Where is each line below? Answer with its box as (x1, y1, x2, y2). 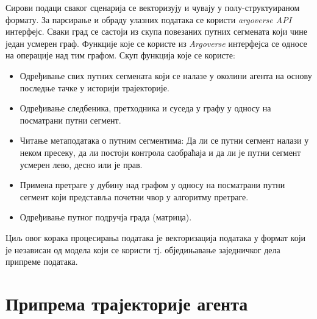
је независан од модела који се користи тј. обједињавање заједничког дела (5, 243, 280, 256)
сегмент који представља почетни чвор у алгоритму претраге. (20, 190, 249, 203)
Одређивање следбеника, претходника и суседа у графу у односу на (20, 102, 271, 114)
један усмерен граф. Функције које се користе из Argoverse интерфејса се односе (5, 37, 307, 49)
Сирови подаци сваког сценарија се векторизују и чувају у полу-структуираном (5, 1, 300, 13)
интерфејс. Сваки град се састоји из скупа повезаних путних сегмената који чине (5, 25, 308, 38)
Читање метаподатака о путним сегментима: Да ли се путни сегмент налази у (20, 134, 309, 147)
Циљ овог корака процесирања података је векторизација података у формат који (5, 231, 306, 244)
